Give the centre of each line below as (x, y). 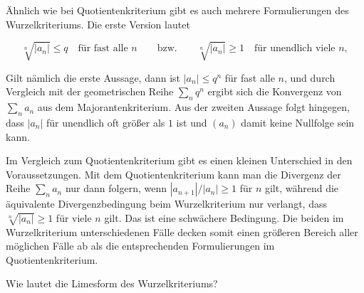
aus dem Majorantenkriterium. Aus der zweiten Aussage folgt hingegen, (193, 107)
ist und (192, 122)
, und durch (310, 77)
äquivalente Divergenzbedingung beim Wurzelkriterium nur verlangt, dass (166, 204)
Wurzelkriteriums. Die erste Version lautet (98, 24)
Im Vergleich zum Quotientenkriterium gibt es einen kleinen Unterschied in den (179, 160)
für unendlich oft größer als (106, 122)
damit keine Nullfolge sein (298, 122)
